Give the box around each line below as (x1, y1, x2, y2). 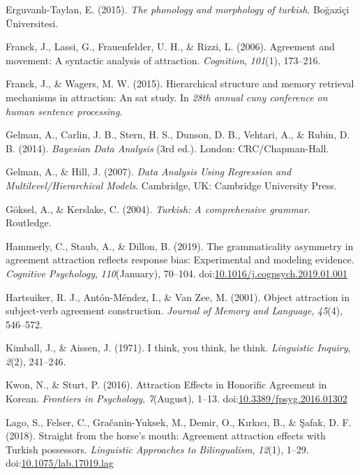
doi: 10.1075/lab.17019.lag (6, 455, 114, 470)
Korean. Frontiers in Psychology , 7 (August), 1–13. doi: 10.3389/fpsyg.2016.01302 (6, 391, 347, 406)
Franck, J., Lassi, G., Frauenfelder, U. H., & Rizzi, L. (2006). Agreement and (6, 39, 335, 54)
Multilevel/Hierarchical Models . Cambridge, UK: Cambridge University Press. (6, 177, 337, 192)
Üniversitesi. (6, 15, 59, 30)
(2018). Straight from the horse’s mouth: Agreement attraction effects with (6, 428, 326, 443)
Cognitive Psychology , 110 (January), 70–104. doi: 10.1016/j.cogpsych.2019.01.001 (6, 265, 348, 280)
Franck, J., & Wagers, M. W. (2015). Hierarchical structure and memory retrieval (6, 76, 354, 91)
